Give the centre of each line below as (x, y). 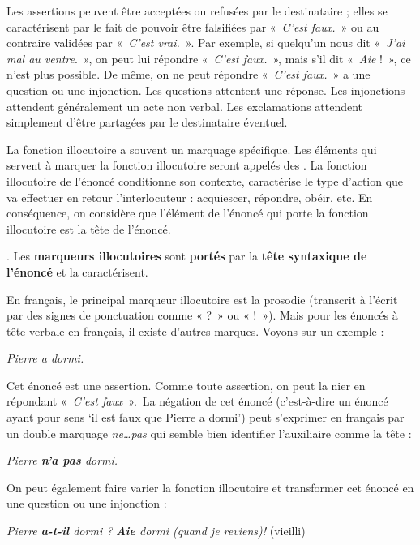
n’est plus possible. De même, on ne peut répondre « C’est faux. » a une (189, 74)
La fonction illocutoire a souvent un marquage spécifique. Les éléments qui (192, 149)
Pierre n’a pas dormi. (62, 460)
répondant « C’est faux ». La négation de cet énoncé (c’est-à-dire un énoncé (197, 401)
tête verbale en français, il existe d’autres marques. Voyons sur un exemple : (195, 330)
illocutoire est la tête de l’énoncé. (89, 228)
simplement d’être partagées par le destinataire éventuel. (147, 122)
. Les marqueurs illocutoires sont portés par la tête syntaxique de (187, 256)
